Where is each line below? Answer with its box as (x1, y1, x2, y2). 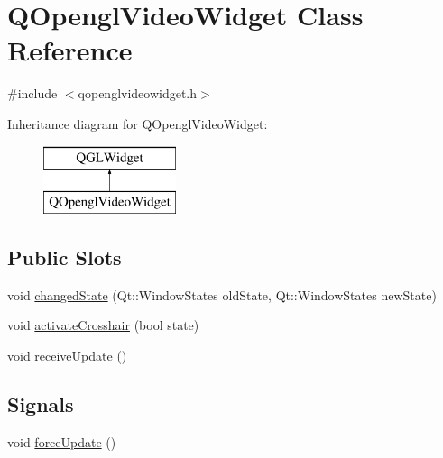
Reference (7, 32, 133, 69)
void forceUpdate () (7, 432, 116, 451)
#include (7, 84, 58, 103)
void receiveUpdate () (7, 346, 127, 365)
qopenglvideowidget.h (78, 84, 198, 103)
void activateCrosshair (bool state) (7, 316, 199, 334)
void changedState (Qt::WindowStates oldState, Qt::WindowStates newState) (7, 285, 437, 304)
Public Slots (7, 243, 122, 271)
